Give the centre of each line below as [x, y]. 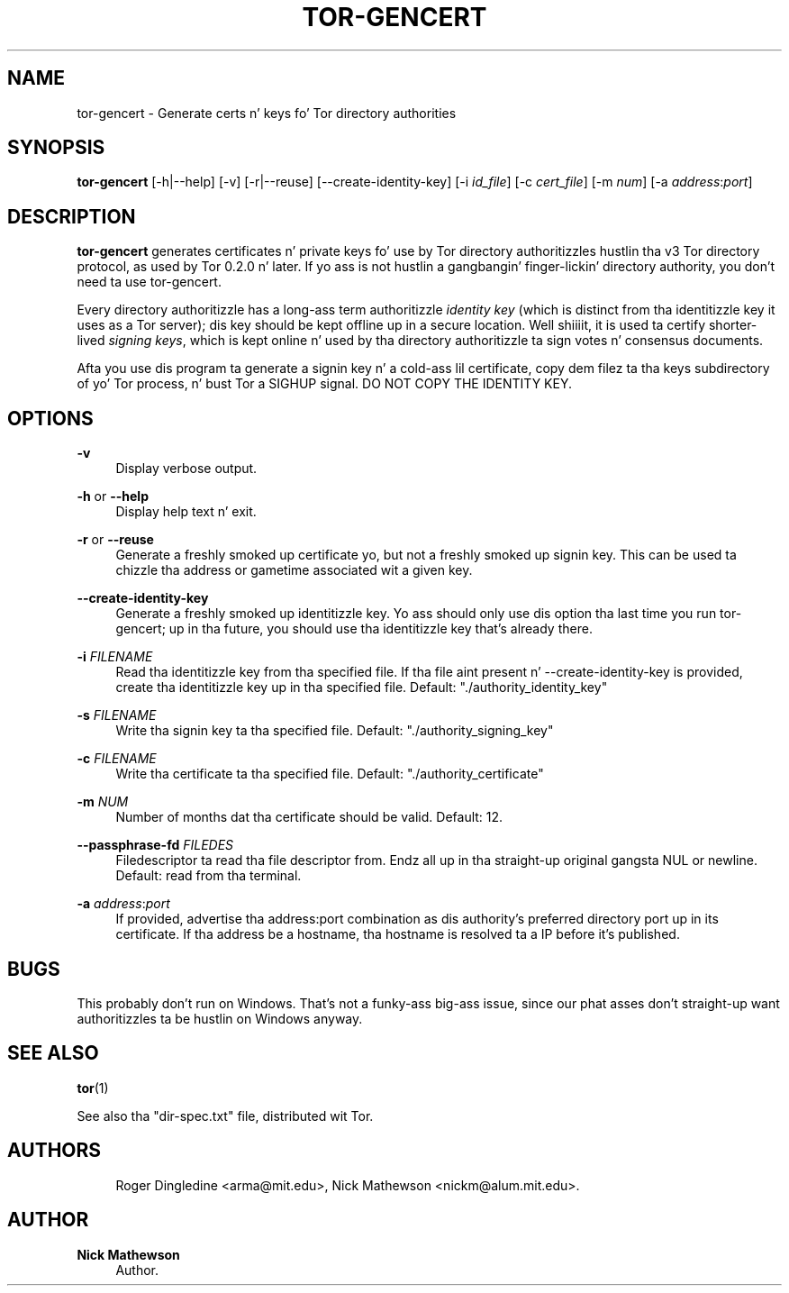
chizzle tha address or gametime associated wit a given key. [294, 570]
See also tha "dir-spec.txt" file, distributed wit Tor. [225, 1115]
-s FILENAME [117, 715]
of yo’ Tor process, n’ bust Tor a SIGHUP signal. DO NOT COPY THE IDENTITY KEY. [324, 384]
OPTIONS [50, 418]
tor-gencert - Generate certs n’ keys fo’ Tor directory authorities [267, 113]
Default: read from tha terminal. [209, 876]
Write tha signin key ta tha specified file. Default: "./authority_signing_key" [335, 731]
